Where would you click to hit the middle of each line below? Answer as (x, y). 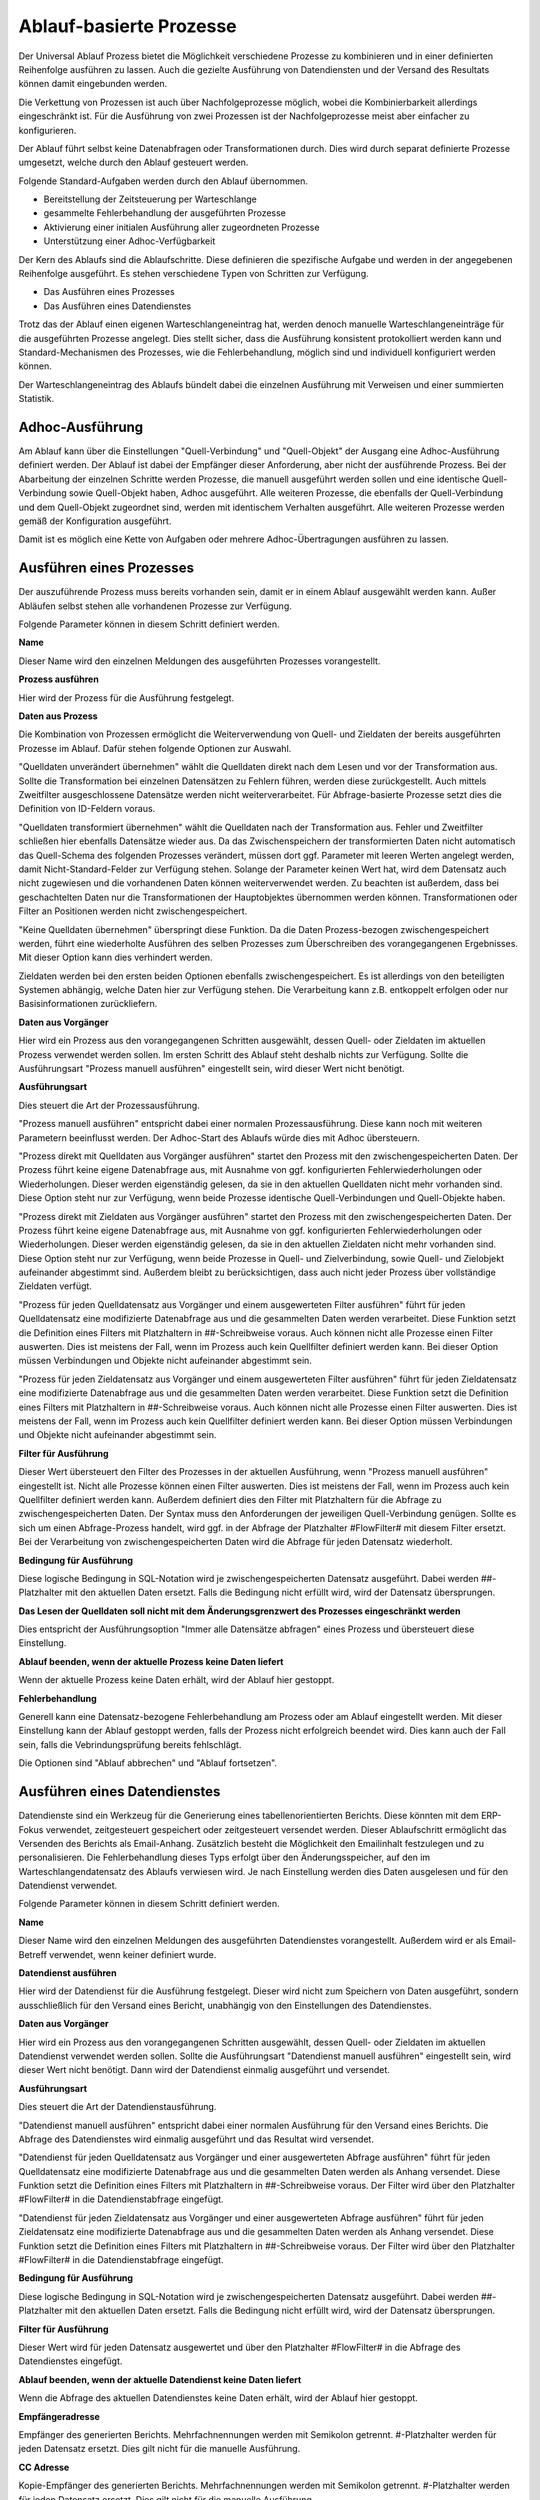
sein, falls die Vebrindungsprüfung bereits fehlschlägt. (130, 1744)
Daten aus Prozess (58, 716)
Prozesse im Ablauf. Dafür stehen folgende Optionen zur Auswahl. (155, 748)
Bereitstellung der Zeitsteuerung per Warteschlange (150, 199)
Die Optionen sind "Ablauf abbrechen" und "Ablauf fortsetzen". (148, 1763)
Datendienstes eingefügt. (70, 2361)
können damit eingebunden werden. (93, 84)
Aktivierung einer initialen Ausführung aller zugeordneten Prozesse (181, 227)
